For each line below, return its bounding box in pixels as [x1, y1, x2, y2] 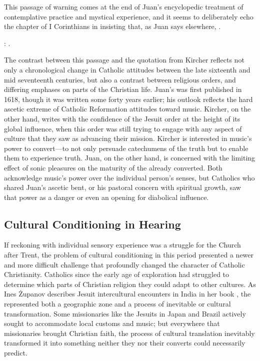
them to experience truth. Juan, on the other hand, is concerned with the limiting [4, 152, 255, 163]
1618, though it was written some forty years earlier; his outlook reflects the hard [4, 93, 253, 104]
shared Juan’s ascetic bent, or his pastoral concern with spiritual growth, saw [4, 182, 241, 192]
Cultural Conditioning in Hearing [4, 216, 181, 231]
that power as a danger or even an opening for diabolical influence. [4, 191, 209, 202]
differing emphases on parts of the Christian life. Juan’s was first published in [4, 84, 242, 94]
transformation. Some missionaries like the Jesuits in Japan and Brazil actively [4, 308, 246, 318]
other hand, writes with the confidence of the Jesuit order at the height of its [4, 113, 240, 123]
